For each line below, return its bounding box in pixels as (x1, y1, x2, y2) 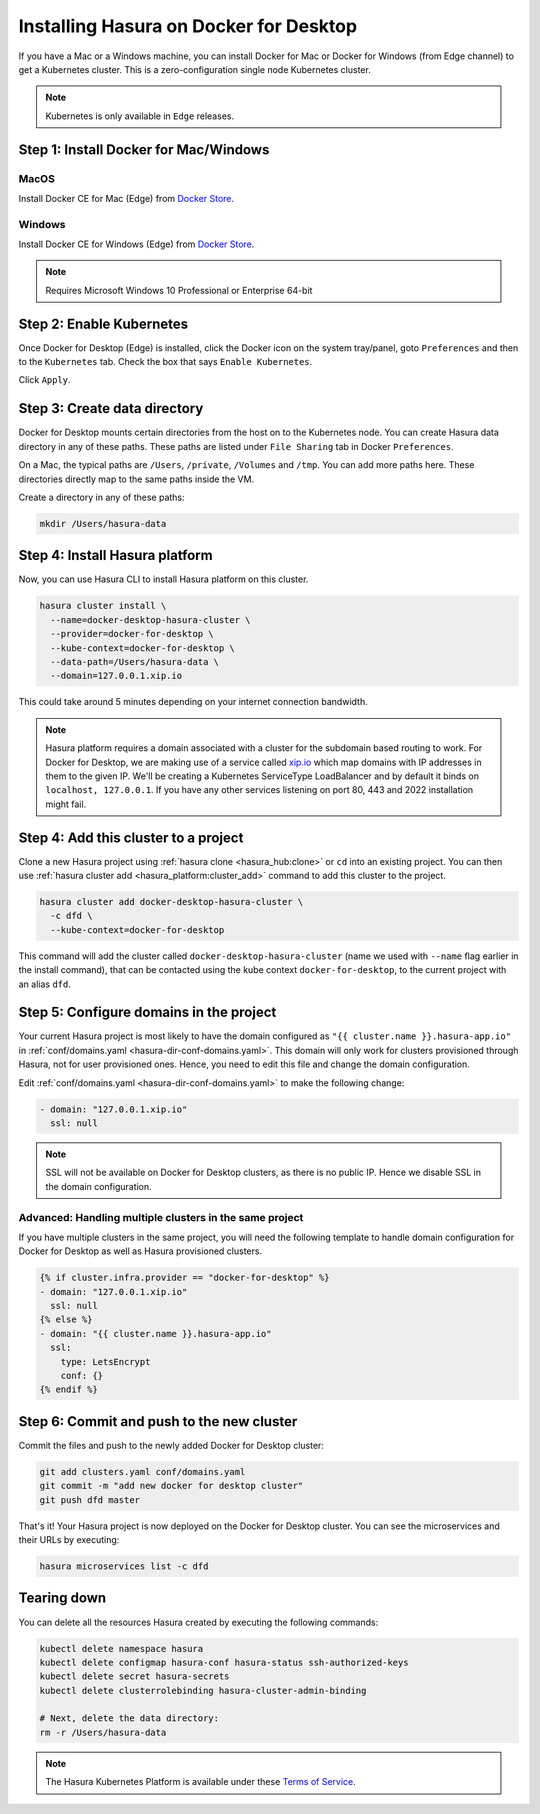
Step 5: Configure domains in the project (18, 1004, 277, 1021)
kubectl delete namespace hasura (39, 1643, 204, 1654)
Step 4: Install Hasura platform (18, 547, 214, 564)
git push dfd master (39, 1494, 140, 1505)
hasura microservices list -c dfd (39, 1561, 209, 1572)
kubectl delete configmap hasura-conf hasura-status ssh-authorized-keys (39, 1656, 409, 1668)
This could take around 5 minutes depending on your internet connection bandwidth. (18, 696, 369, 708)
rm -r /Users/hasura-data (39, 1726, 167, 1738)
